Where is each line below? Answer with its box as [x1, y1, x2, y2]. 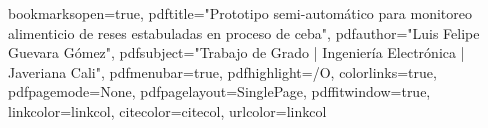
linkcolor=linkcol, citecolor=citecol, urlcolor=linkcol [8, 100, 327, 121]
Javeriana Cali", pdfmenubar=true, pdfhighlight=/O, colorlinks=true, [8, 61, 437, 82]
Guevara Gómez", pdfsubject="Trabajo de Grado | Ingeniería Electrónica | [8, 42, 465, 63]
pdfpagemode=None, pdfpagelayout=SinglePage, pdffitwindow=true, [8, 81, 431, 102]
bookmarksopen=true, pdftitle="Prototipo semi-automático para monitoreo [8, 3, 472, 23]
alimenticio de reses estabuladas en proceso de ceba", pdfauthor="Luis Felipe [8, 22, 480, 43]
